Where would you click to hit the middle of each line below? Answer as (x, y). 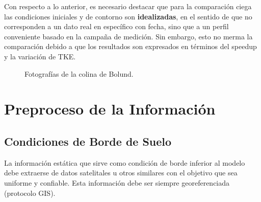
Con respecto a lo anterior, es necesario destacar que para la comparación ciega (128, 6)
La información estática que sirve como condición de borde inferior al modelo (125, 162)
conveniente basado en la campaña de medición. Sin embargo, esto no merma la (128, 36)
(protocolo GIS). (30, 193)
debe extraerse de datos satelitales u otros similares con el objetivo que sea (121, 173)
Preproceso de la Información (110, 109)
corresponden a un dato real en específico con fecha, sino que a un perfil (116, 26)
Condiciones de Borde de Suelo (88, 141)
